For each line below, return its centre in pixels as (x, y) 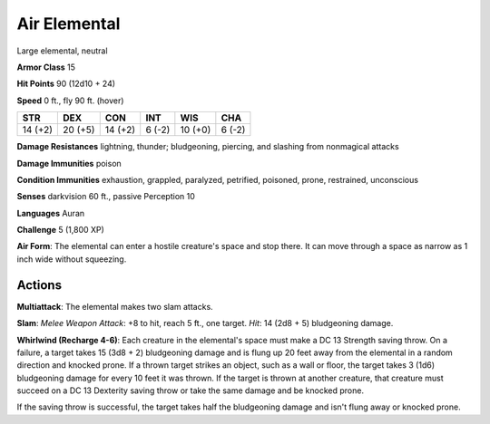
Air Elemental (69, 24)
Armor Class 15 (46, 67)
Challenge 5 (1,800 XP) (60, 230)
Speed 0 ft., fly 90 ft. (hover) (70, 101)
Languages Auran (51, 213)
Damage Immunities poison (69, 163)
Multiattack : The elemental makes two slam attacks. (115, 306)
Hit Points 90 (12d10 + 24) (66, 84)
